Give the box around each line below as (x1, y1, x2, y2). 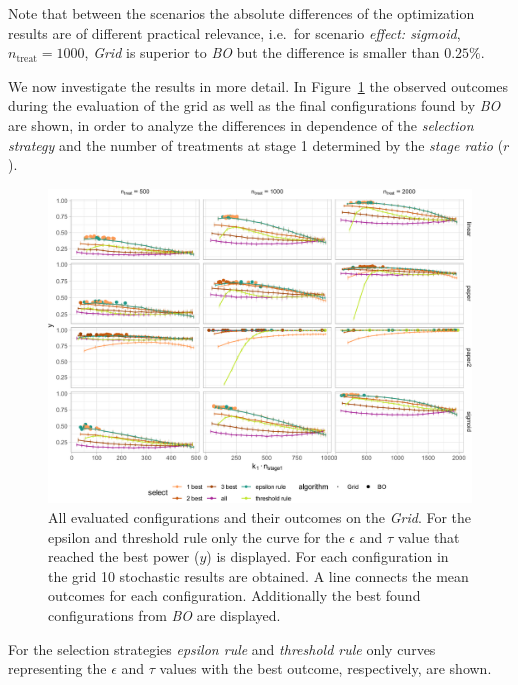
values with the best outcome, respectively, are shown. (159, 658, 492, 679)
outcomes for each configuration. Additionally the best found (48, 585, 421, 606)
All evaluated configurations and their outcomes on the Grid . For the (48, 507, 472, 528)
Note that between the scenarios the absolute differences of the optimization (8, 3, 475, 23)
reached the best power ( (48, 546, 200, 567)
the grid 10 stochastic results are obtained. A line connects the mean (48, 565, 469, 586)
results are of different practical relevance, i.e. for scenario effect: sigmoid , (8, 22, 461, 43)
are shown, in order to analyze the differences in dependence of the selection (8, 114, 474, 135)
